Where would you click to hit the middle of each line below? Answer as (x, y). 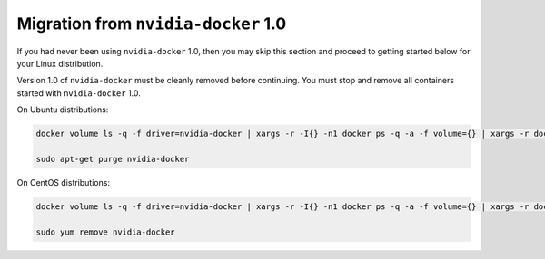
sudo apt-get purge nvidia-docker (113, 159)
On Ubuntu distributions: (63, 110)
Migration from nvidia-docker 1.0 (152, 24)
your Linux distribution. (60, 63)
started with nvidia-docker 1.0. (79, 93)
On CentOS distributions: (64, 182)
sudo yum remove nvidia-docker (106, 232)
